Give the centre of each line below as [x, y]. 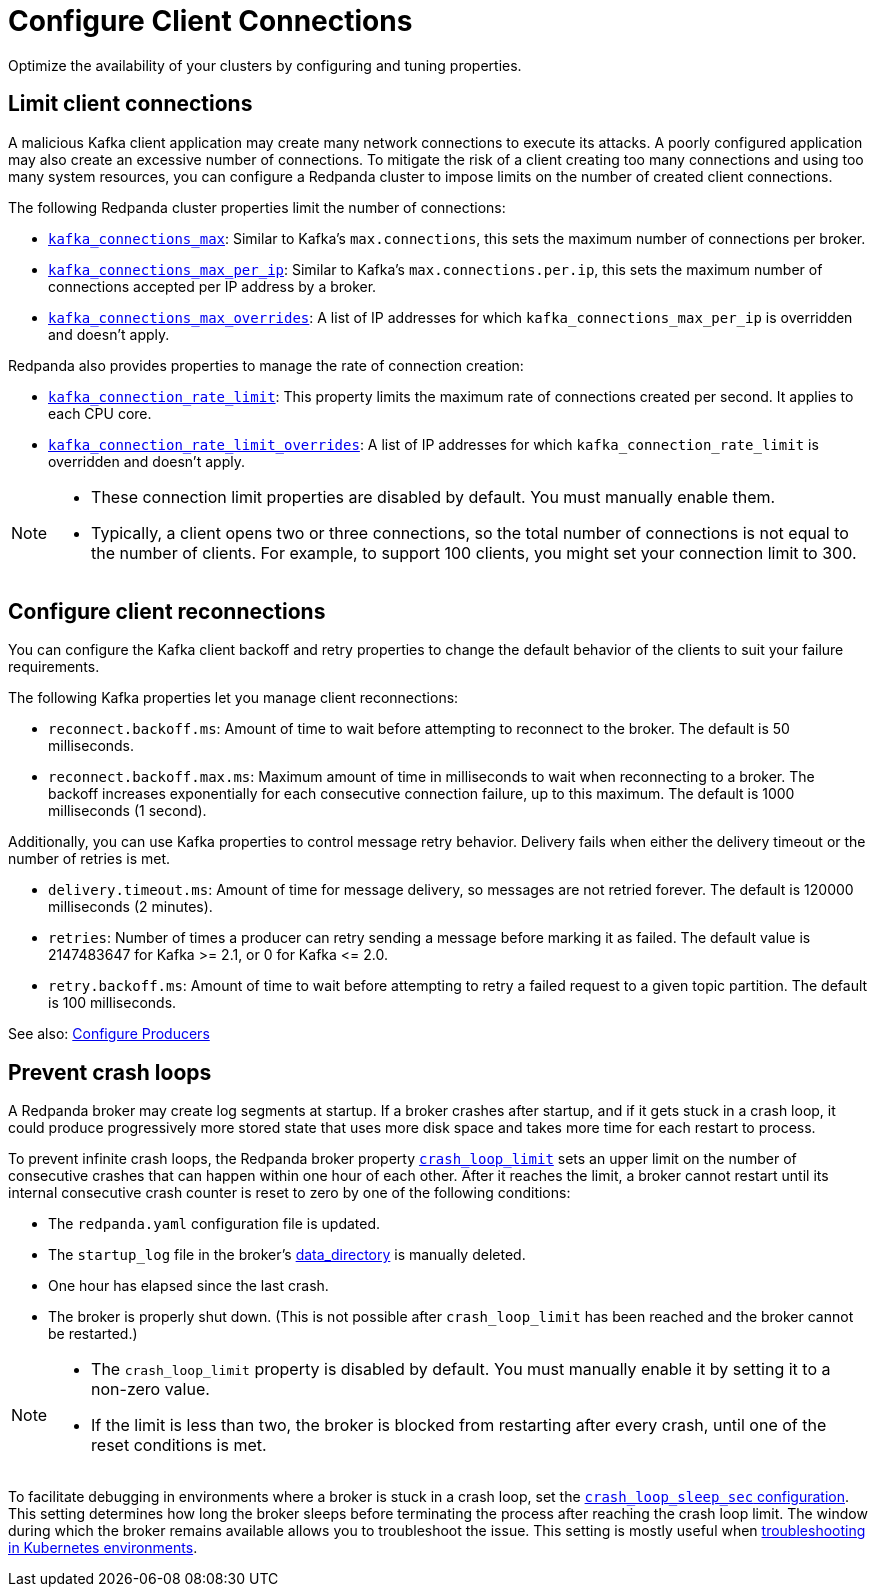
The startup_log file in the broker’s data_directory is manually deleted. [287, 1255]
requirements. [54, 667]
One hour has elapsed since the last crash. [188, 1286]
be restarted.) [93, 1334]
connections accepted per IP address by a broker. [212, 286]
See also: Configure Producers [109, 1034]
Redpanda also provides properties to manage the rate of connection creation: [266, 365]
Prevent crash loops [110, 1072]
